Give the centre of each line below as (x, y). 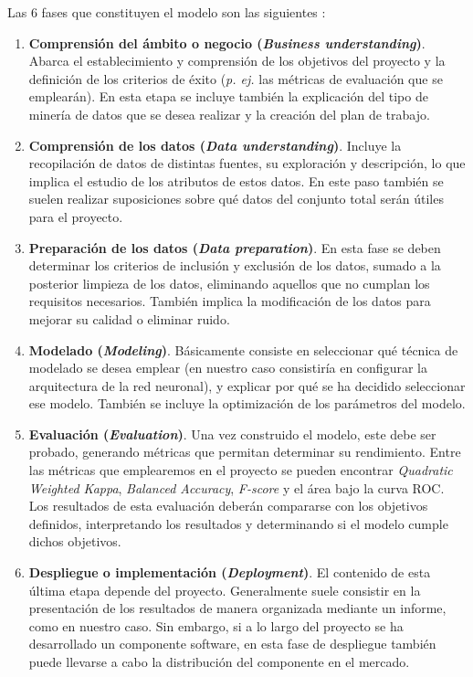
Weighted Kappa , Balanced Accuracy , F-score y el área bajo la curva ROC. (236, 487)
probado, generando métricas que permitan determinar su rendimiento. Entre (245, 452)
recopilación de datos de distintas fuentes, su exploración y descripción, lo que (247, 163)
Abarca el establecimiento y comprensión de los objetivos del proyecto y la (237, 61)
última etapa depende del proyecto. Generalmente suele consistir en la (225, 590)
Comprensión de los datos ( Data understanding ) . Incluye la (215, 145)
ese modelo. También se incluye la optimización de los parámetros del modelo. (247, 403)
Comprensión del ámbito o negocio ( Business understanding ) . (227, 42)
